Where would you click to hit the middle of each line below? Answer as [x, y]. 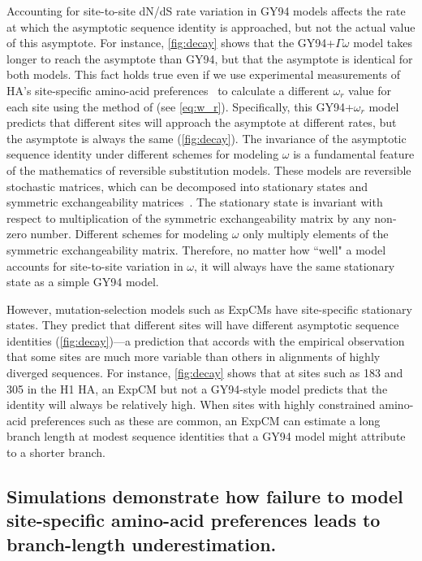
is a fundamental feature [354, 154]
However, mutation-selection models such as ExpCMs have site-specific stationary [209, 309]
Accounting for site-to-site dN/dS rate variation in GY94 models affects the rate [206, 11]
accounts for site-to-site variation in [95, 265]
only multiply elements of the [316, 234]
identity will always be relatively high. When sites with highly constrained [191, 404]
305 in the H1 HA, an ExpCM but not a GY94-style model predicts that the [197, 388]
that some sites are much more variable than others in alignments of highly [194, 357]
